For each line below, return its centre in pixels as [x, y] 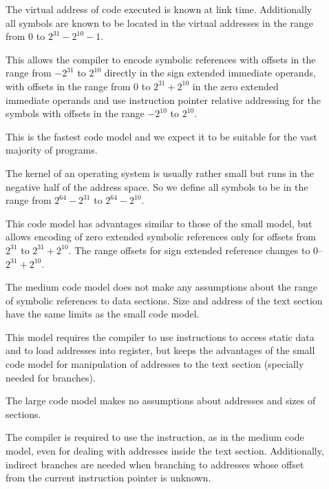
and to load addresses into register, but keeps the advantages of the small [160, 350]
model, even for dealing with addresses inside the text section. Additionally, [165, 451]
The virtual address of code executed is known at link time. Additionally [159, 9]
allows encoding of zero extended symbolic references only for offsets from [161, 237]
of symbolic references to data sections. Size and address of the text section [164, 300]
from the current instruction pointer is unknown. [108, 478]
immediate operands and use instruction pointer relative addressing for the [163, 100]
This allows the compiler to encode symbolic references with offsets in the [161, 59]
